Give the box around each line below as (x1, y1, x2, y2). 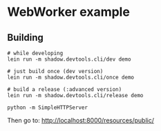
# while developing (7, 50, 64, 57)
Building (7, 32, 44, 43)
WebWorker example (7, 4, 130, 20)
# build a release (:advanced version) (7, 86, 122, 93)
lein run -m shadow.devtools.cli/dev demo (7, 56, 131, 63)
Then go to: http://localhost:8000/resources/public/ (7, 117, 154, 124)
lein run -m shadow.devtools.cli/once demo (7, 74, 135, 81)
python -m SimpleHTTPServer (7, 104, 88, 111)
